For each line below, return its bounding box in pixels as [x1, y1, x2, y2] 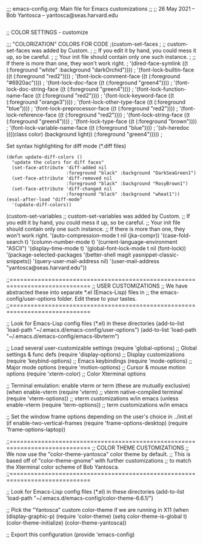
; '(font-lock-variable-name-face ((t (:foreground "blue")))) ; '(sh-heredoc [6, 124, 190, 131]
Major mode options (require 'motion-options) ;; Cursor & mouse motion [6, 364, 186, 371]
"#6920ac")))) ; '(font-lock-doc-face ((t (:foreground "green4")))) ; [6, 79, 173, 86]
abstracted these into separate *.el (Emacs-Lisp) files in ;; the [6, 289, 159, 296]
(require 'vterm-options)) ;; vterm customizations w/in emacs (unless [6, 395, 179, 402]
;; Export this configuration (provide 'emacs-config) [6, 531, 135, 538]
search [6, 238, 24, 245]
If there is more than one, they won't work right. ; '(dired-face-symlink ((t [6, 60, 188, 67]
